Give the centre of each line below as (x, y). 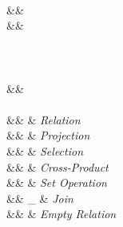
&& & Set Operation (57, 182)
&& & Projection (48, 135)
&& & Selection (45, 150)
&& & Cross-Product (58, 166)
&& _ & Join (40, 198)
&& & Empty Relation (61, 214)
